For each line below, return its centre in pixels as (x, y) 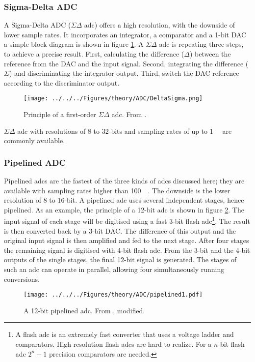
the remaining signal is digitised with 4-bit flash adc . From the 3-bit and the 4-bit (127, 250)
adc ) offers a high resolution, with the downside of (159, 25)
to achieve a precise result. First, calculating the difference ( (94, 54)
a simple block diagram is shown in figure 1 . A (74, 44)
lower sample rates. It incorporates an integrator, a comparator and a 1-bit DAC (125, 34)
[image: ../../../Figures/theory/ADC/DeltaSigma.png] (113, 99)
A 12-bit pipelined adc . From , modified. (84, 310)
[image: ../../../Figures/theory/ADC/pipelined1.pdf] (113, 295)
